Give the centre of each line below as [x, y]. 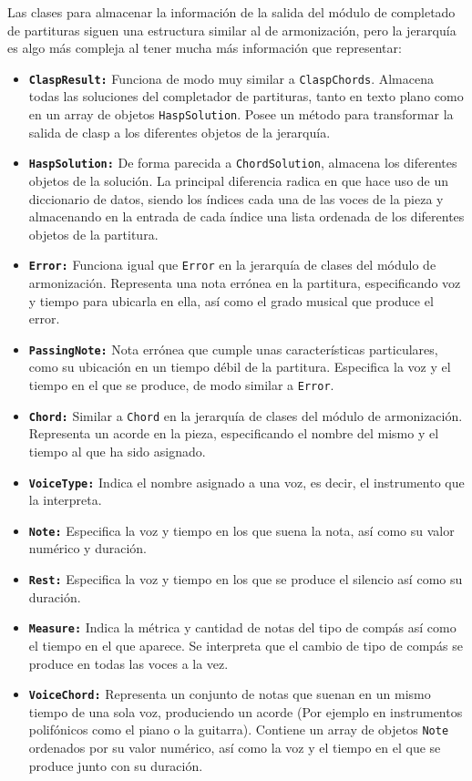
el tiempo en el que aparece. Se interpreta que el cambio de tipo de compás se [246, 645]
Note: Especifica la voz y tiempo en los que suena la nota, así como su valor [241, 530]
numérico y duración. [88, 548]
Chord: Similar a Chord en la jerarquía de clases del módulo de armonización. [246, 415]
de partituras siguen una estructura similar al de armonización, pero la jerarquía [232, 30]
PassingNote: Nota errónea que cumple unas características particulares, [233, 349]
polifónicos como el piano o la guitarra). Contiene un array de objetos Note [239, 730]
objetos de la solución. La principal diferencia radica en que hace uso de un [239, 180]
